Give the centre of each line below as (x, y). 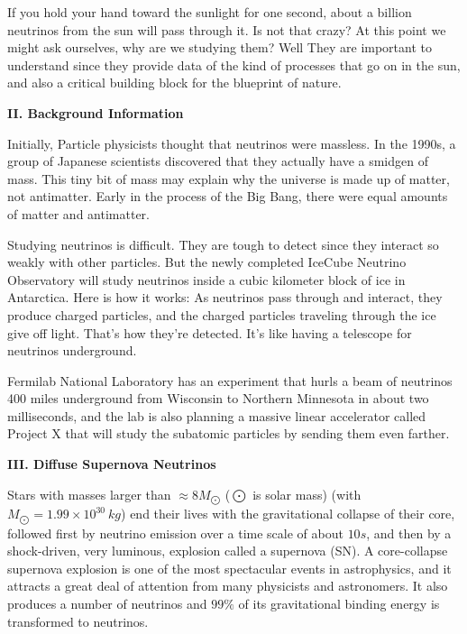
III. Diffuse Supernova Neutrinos (112, 464)
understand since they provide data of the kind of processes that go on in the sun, (234, 64)
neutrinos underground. (72, 350)
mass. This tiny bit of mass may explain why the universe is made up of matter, (229, 178)
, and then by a (409, 533)
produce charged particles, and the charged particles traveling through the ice (222, 314)
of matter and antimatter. (78, 213)
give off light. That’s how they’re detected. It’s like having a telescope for (210, 332)
